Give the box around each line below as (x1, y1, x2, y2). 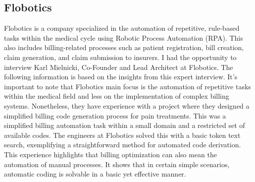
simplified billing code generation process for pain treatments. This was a (4, 110, 226, 121)
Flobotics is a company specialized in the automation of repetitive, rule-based (4, 23, 240, 33)
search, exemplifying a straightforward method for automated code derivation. (4, 139, 241, 150)
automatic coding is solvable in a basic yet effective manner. (4, 169, 186, 179)
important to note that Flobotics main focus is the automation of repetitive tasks (4, 81, 251, 91)
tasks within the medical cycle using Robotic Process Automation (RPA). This (4, 32, 243, 43)
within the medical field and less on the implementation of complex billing (4, 91, 229, 101)
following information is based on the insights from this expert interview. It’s (4, 71, 238, 82)
